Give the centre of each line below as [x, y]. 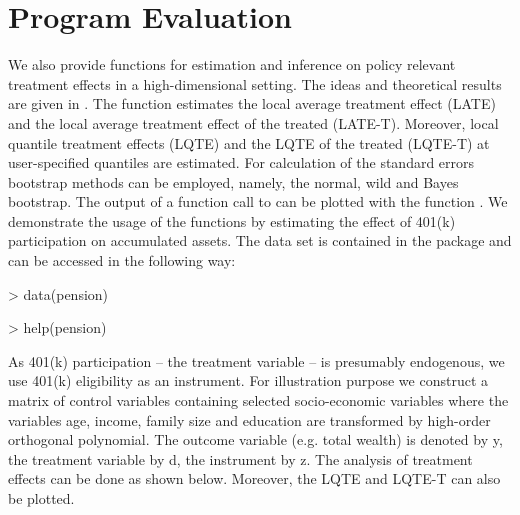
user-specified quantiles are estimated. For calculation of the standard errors [241, 162]
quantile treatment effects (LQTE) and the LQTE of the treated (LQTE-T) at [249, 142]
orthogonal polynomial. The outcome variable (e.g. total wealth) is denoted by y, [255, 439]
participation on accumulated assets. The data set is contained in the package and [260, 240]
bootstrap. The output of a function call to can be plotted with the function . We [258, 201]
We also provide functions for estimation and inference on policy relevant [232, 64]
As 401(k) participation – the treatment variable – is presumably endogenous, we [256, 360]
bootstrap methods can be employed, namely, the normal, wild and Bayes [233, 181]
